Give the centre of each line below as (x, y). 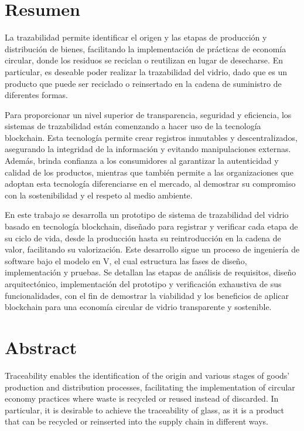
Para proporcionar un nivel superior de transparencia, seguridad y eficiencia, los (148, 114)
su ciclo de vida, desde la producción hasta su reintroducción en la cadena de (143, 238)
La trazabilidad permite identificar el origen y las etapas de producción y (136, 37)
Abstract (41, 347)
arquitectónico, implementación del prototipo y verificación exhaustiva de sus (143, 284)
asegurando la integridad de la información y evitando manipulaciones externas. (148, 149)
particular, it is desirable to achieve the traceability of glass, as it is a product (145, 410)
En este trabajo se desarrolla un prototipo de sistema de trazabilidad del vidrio (147, 215)
